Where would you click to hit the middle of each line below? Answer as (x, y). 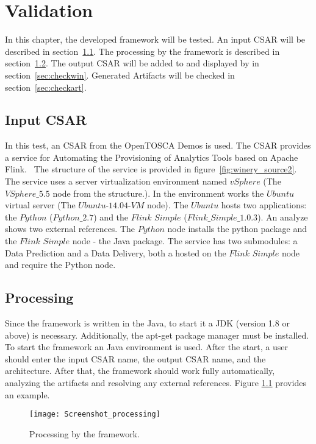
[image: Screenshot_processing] (95, 414)
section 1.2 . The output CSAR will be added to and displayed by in (132, 63)
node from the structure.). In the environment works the (158, 193)
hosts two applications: (264, 205)
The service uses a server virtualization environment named (116, 181)
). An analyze (283, 217)
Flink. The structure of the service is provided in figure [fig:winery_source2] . (151, 169)
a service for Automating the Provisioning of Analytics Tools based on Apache (152, 157)
